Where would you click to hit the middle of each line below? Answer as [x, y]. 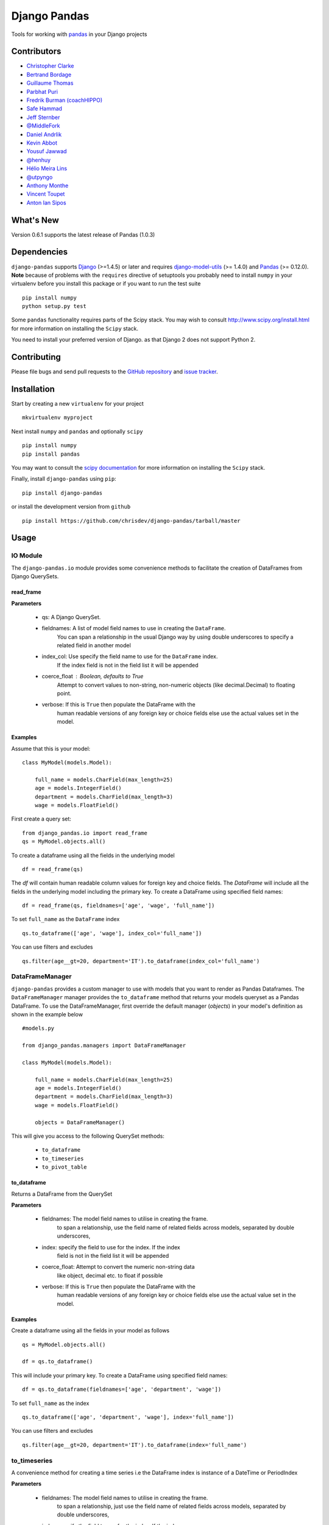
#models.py [38, 1028]
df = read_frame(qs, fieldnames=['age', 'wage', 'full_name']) [119, 906]
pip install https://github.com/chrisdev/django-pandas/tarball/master [131, 521]
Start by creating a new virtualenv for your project [78, 404]
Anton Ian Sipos [46, 203]
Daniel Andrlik [44, 134]
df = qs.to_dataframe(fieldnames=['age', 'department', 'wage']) [122, 1390]
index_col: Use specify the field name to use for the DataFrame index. [130, 656]
